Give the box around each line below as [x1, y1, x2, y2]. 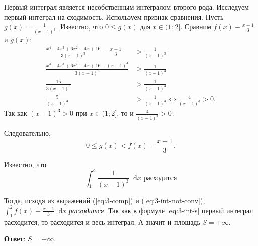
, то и [117, 108, 134, 118]
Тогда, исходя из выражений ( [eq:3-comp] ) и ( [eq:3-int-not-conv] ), [4, 195, 205, 205]
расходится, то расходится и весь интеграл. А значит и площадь [4, 216, 200, 227]
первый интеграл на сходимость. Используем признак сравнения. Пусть [4, 11, 224, 22]
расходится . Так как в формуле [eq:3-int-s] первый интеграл [68, 205, 253, 215]
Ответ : [4, 233, 26, 244]
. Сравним [180, 21, 211, 32]
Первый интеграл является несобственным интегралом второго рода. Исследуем [4, 2, 249, 12]
